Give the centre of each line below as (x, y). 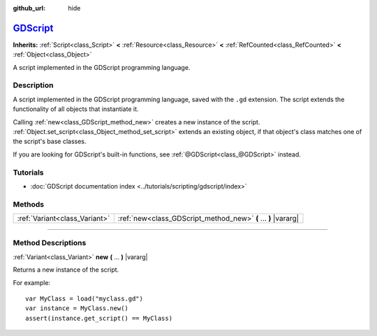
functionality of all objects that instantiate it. (76, 109)
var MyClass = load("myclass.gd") (84, 298)
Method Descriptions (50, 243)
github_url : (29, 8)
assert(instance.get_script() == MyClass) (99, 318)
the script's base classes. (50, 141)
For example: (32, 282)
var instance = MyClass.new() (77, 308)
